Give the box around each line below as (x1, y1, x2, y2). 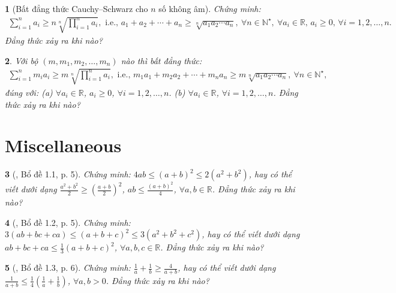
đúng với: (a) (5, 86, 53, 98)
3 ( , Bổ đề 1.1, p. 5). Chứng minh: (5, 168, 131, 180)
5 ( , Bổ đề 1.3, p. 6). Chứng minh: (5, 261, 131, 274)
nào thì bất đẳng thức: (121, 54, 202, 67)
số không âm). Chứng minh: (158, 2, 261, 14)
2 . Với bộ (5, 54, 38, 67)
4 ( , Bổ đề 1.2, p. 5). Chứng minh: (5, 216, 131, 228)
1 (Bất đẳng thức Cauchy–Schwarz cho (5, 2, 148, 14)
